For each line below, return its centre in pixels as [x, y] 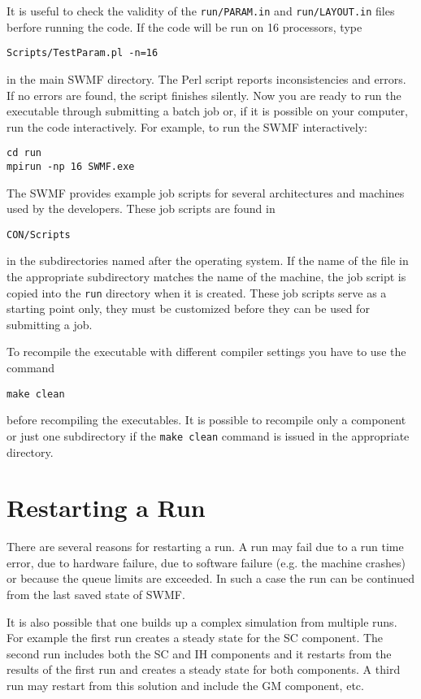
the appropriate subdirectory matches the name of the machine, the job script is [206, 277]
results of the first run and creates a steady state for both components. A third [204, 669]
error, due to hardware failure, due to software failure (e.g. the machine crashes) [206, 562]
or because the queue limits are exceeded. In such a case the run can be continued [211, 578]
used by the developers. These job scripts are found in [141, 208]
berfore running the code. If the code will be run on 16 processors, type [184, 26]
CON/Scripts [39, 234]
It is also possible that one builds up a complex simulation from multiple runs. [202, 621]
